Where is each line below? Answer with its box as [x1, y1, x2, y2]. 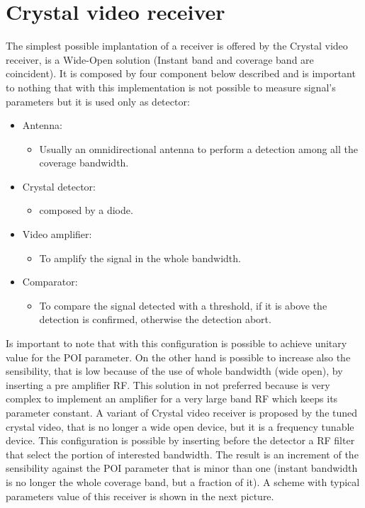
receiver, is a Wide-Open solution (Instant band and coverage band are [6, 52, 314, 67]
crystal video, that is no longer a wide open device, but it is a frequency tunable [6, 419, 354, 434]
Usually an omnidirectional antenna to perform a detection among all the [39, 141, 358, 156]
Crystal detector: [22, 179, 96, 193]
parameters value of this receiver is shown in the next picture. [6, 488, 274, 503]
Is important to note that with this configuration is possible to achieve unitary [6, 336, 347, 351]
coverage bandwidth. [39, 155, 129, 170]
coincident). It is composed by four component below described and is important [6, 66, 356, 81]
